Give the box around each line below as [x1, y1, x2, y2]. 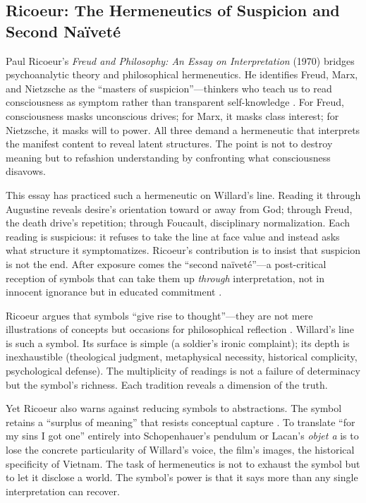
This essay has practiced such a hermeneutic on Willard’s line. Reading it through [6, 187, 361, 202]
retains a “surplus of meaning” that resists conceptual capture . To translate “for [6, 414, 355, 429]
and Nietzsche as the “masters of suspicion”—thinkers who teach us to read [6, 80, 332, 95]
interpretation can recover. [6, 483, 120, 498]
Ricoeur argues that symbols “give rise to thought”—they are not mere [6, 308, 313, 322]
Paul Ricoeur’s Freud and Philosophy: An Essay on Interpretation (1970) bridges [6, 53, 355, 68]
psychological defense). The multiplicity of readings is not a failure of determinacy [6, 363, 360, 378]
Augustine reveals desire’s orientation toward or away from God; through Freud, [6, 201, 353, 216]
